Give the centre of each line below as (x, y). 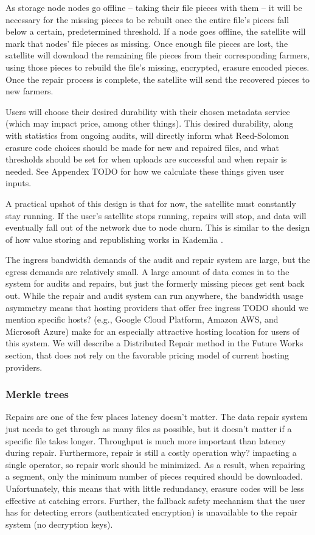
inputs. (19, 183)
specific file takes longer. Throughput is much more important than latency (146, 440)
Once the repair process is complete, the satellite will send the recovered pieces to (157, 79)
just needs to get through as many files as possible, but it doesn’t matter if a (149, 429)
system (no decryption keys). (59, 524)
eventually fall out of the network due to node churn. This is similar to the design (158, 227)
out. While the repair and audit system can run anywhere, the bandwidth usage (154, 295)
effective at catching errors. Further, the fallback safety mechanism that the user (155, 500)
